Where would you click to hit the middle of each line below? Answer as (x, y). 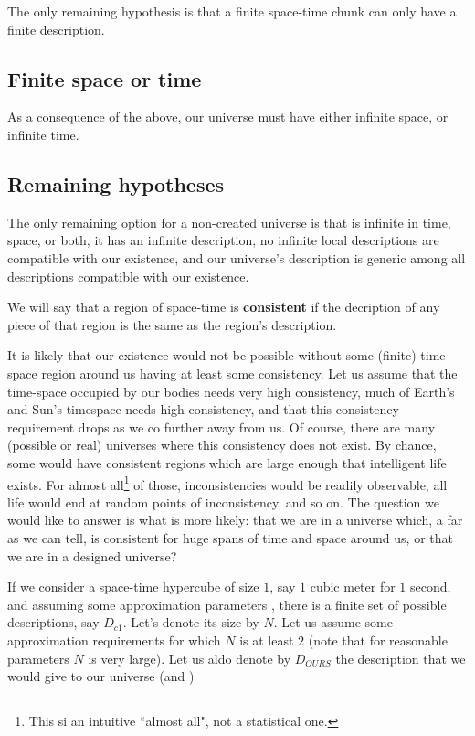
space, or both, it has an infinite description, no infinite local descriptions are (223, 240)
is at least (267, 640)
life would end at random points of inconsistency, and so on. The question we (223, 501)
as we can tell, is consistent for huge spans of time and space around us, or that (230, 537)
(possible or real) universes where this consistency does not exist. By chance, (222, 445)
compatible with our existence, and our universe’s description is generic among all (237, 257)
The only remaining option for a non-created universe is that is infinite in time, (229, 222)
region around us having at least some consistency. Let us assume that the (249, 373)
